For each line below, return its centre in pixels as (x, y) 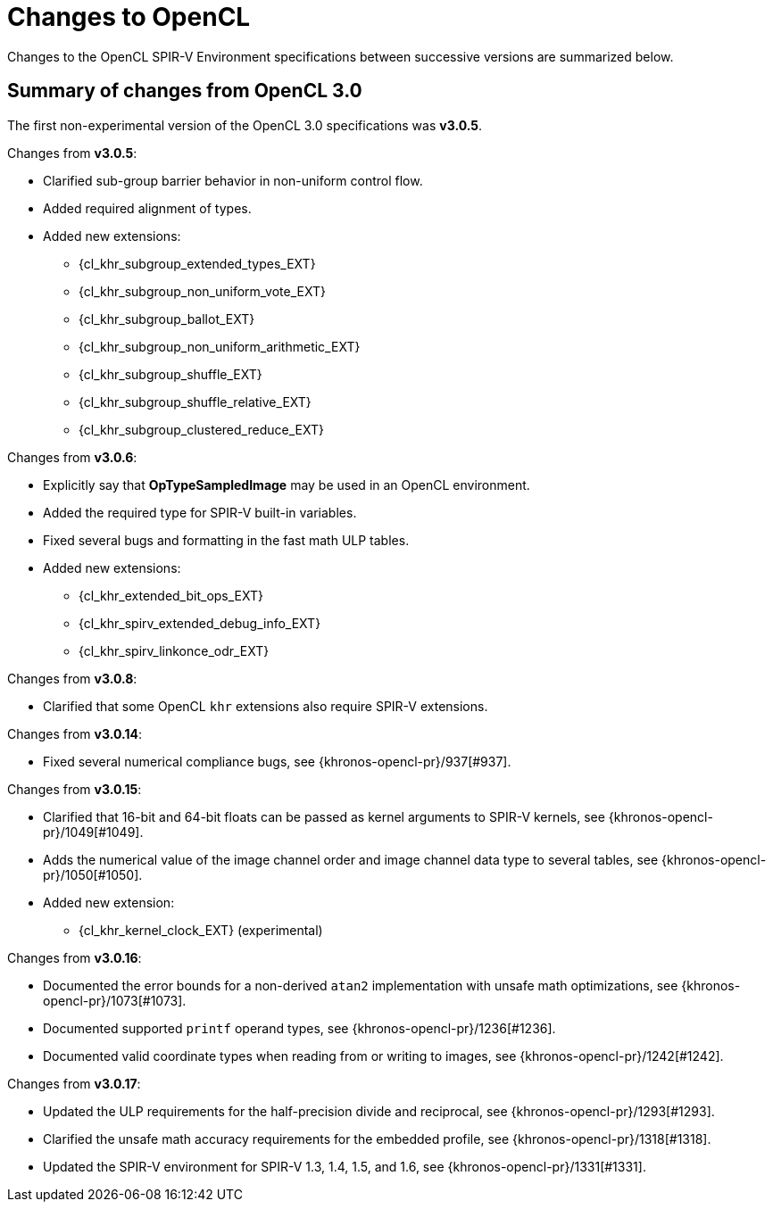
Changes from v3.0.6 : (72, 457)
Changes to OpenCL (129, 17)
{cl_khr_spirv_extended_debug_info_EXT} (200, 623)
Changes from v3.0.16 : (75, 957)
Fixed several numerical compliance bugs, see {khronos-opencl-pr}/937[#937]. (277, 761)
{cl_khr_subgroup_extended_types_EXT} (197, 263)
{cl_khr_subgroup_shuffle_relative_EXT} (195, 402)
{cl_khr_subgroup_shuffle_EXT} (170, 374)
